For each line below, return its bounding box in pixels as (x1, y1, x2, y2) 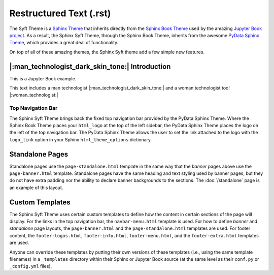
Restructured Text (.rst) (9, 8, 111, 19)
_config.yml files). (9, 263, 52, 269)
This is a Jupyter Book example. (9, 75, 77, 81)
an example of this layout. (9, 185, 63, 191)
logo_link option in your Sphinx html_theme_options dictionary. (9, 136, 152, 142)
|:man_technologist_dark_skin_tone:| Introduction (9, 62, 171, 71)
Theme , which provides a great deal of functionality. (9, 40, 119, 46)
